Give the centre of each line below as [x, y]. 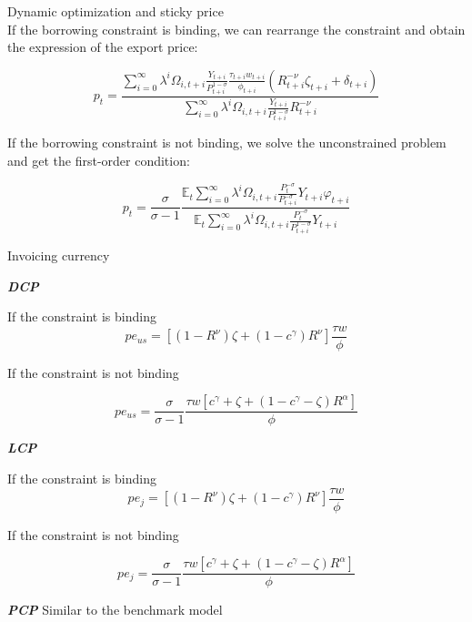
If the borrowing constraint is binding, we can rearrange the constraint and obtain [236, 29]
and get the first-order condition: [99, 160]
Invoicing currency [59, 255]
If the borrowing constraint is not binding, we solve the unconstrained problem [227, 143]
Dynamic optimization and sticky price [115, 11]
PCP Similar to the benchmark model [115, 610]
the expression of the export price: [103, 47]
